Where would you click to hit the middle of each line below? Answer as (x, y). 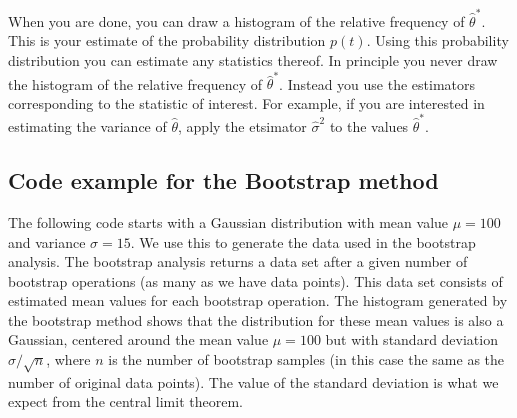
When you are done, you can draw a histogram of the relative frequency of (236, 20)
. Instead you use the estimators (377, 83)
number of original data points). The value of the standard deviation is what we (253, 381)
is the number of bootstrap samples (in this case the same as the (306, 359)
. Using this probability (437, 40)
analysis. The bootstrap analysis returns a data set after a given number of (238, 261)
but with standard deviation (411, 339)
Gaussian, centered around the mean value (138, 339)
